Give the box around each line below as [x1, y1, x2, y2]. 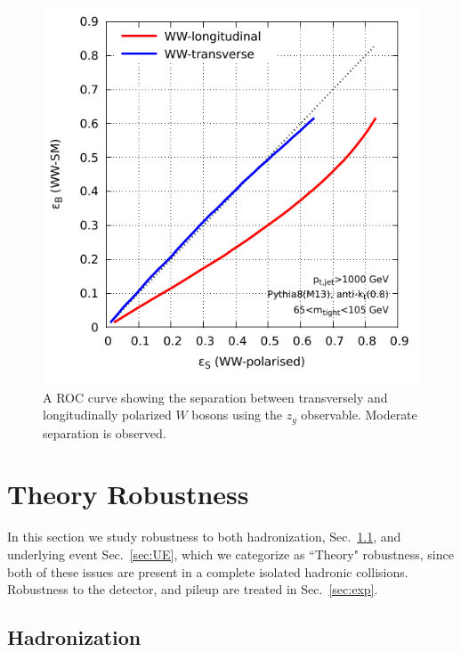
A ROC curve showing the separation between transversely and [43, 387, 388, 406]
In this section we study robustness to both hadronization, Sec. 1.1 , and [7, 527, 401, 546]
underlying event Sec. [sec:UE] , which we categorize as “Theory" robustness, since [7, 544, 454, 563]
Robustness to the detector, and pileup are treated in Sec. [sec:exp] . [7, 580, 378, 599]
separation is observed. [43, 423, 166, 442]
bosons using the [191, 405, 283, 424]
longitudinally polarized [43, 405, 172, 424]
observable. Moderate [301, 405, 417, 424]
